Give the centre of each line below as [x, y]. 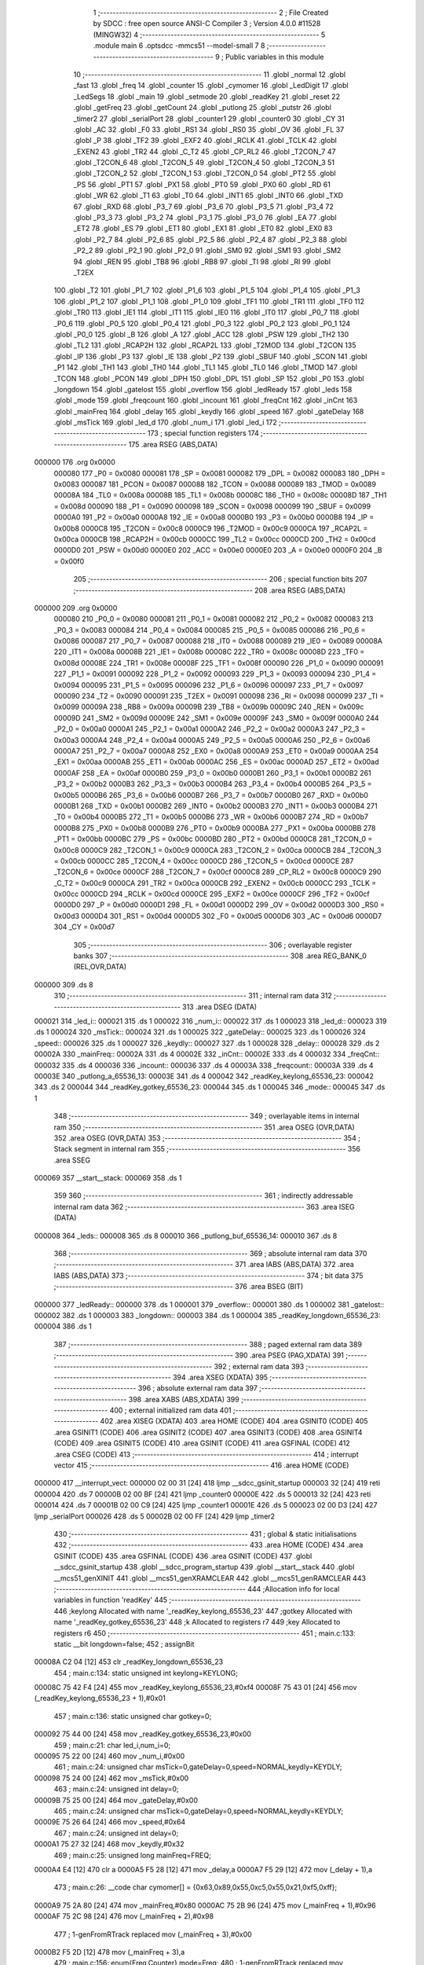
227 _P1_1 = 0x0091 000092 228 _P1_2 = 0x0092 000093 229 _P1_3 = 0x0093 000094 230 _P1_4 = [215, 674]
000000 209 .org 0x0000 [76, 608]
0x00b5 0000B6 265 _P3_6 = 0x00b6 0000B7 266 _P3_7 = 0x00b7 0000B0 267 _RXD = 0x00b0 [211, 795]
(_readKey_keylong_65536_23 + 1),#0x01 [100, 1699]
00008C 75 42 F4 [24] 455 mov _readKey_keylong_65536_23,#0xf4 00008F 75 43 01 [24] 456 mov [196, 1688]
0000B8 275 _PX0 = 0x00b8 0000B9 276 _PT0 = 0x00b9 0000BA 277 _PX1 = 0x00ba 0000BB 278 [215, 828]
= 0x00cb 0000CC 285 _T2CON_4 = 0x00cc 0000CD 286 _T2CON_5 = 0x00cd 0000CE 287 [204, 861]
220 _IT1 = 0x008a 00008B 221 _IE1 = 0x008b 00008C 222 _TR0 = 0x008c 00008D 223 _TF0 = [209, 652]
